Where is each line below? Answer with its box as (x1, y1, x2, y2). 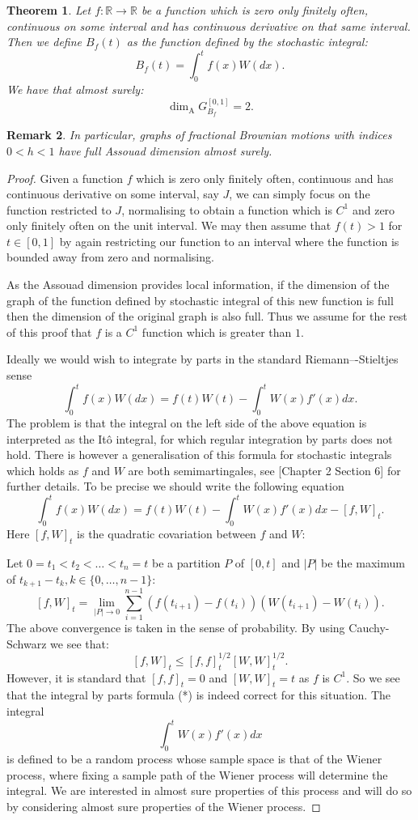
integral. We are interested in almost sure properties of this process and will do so (6, 782, 412, 799)
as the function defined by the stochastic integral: (126, 33, 368, 50)
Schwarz (6, 635, 47, 652)
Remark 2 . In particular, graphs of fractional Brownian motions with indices (6, 126, 392, 143)
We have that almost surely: (6, 81, 144, 98)
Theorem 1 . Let (6, 2, 91, 18)
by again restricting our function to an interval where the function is (59, 232, 399, 249)
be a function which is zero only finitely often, (141, 2, 368, 18)
